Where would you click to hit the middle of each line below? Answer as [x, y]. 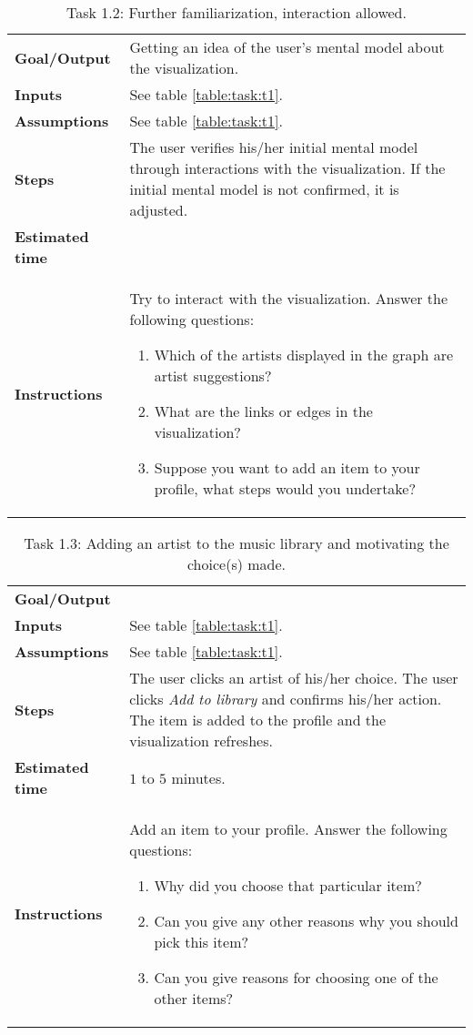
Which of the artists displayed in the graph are [304, 355]
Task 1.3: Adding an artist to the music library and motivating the [236, 543]
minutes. [198, 777]
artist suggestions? [213, 375]
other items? [194, 998]
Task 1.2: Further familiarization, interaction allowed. [236, 12]
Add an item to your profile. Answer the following [288, 829]
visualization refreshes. [201, 741]
